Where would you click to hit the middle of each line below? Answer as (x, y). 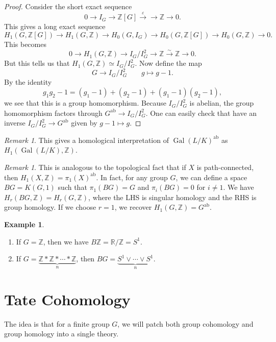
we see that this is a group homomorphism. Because (85, 103)
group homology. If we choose (50, 207)
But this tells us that (37, 63)
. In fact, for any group (132, 177)
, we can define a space (211, 177)
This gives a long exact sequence (55, 26)
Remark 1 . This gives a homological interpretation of (86, 140)
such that (72, 187)
